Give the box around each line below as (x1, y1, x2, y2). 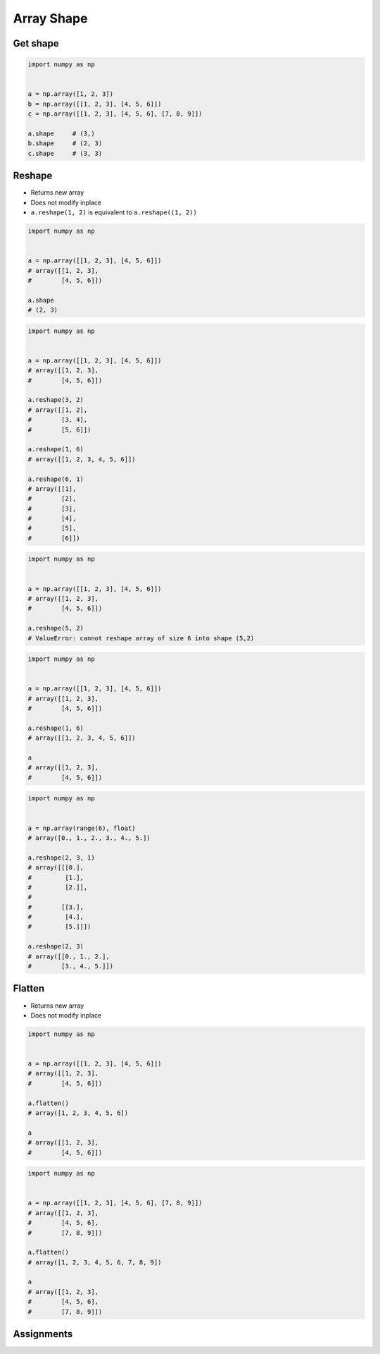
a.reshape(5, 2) (27, 624, 84, 633)
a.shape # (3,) (27, 129, 95, 138)
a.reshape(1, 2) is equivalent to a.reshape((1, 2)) (30, 208, 197, 216)
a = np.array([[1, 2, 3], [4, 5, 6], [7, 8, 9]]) (27, 1199, 203, 1207)
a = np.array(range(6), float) (27, 824, 137, 832)
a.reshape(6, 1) (27, 475, 84, 483)
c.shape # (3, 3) (27, 149, 103, 157)
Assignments (13, 1328, 73, 1340)
